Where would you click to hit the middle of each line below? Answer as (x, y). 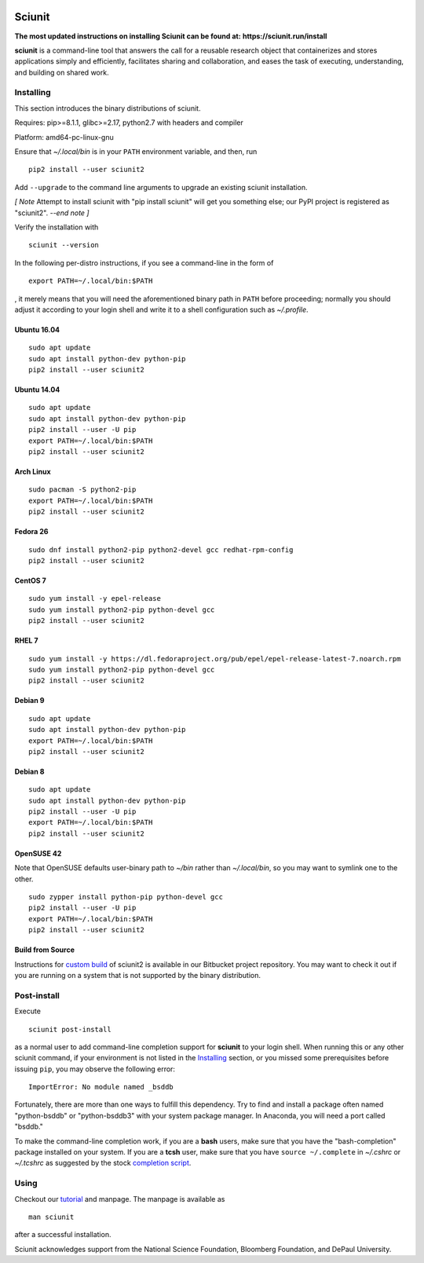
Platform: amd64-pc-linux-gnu (64, 137)
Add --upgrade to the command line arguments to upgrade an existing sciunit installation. (161, 187)
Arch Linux (33, 472)
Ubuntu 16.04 (37, 329)
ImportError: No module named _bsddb (101, 1087)
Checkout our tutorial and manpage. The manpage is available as (120, 1199)
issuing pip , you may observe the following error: (95, 1069)
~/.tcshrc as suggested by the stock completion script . (103, 1163)
